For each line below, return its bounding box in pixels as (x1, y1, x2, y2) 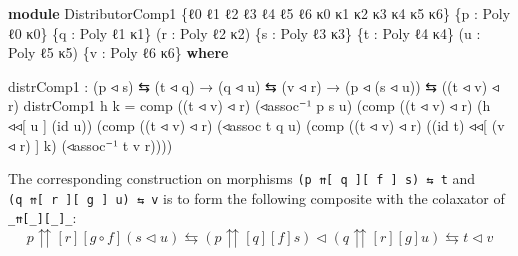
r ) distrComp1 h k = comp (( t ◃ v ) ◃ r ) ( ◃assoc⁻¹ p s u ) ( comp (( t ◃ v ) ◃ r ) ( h (8, 95, 491, 116)
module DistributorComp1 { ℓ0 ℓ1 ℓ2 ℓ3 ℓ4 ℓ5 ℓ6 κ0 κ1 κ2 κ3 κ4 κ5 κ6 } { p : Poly (8, 3, 511, 23)
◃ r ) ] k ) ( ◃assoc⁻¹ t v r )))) (8, 134, 173, 155)
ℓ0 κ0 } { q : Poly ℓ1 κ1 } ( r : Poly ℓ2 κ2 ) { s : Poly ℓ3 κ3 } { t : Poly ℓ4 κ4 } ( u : (8, 22, 481, 43)
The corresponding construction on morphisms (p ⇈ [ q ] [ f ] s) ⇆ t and (8, 168, 476, 189)
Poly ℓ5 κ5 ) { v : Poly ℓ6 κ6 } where (8, 42, 229, 63)
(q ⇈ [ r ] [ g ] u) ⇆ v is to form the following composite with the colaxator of (8, 187, 505, 208)
